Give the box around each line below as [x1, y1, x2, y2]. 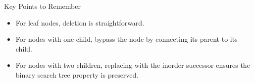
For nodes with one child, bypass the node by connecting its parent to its [15, 34, 238, 44]
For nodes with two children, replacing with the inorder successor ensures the [15, 60, 250, 70]
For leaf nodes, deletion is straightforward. [15, 17, 145, 28]
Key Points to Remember [4, 1, 81, 11]
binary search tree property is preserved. [15, 69, 139, 80]
